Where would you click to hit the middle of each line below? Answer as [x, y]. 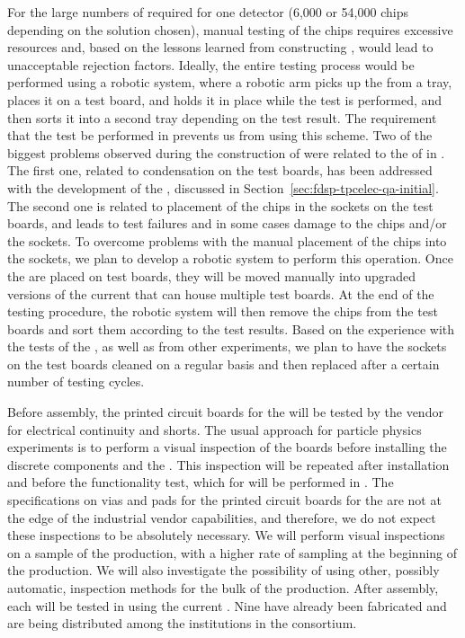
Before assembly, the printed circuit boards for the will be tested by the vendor [225, 412]
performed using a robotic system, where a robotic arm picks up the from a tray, [230, 82]
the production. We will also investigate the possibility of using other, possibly [224, 570]
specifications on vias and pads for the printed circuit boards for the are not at [224, 500]
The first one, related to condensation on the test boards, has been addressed [220, 170]
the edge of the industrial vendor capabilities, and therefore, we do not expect [222, 517]
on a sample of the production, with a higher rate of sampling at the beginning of [232, 552]
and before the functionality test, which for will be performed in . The [201, 482]
